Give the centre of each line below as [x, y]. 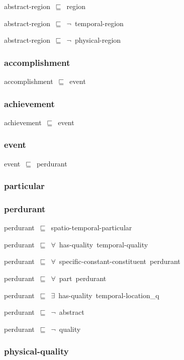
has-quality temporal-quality [104, 244]
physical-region [98, 40]
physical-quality [36, 351]
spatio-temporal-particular [91, 228]
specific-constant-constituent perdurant [120, 261]
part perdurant [83, 278]
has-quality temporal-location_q [109, 295]
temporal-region [99, 23]
